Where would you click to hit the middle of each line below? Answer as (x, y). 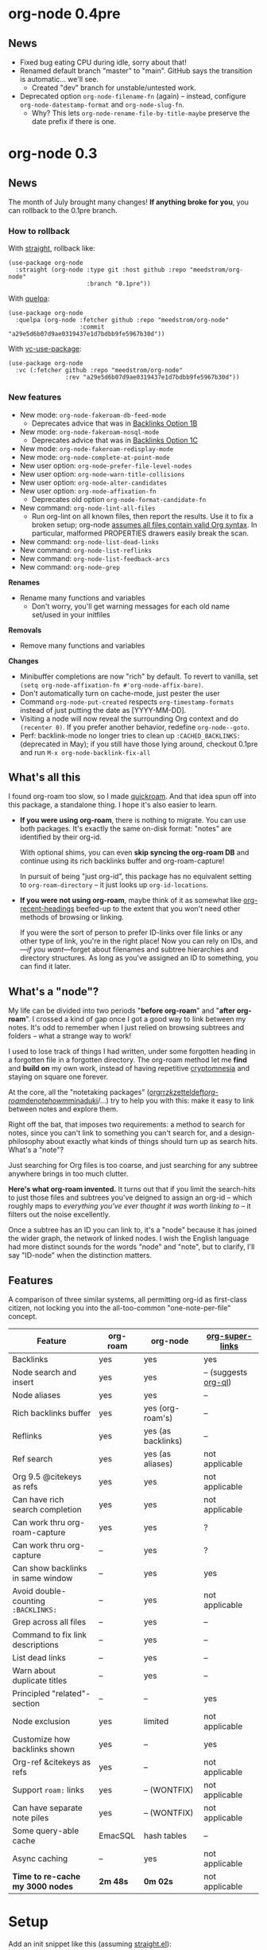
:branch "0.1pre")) (118, 284)
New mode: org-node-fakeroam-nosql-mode (89, 431)
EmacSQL (117, 1836)
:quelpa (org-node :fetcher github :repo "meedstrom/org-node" (122, 320)
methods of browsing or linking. (72, 917)
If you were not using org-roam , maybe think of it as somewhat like (131, 901)
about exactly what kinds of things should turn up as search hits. (152, 1142)
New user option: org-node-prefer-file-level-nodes (106, 465)
